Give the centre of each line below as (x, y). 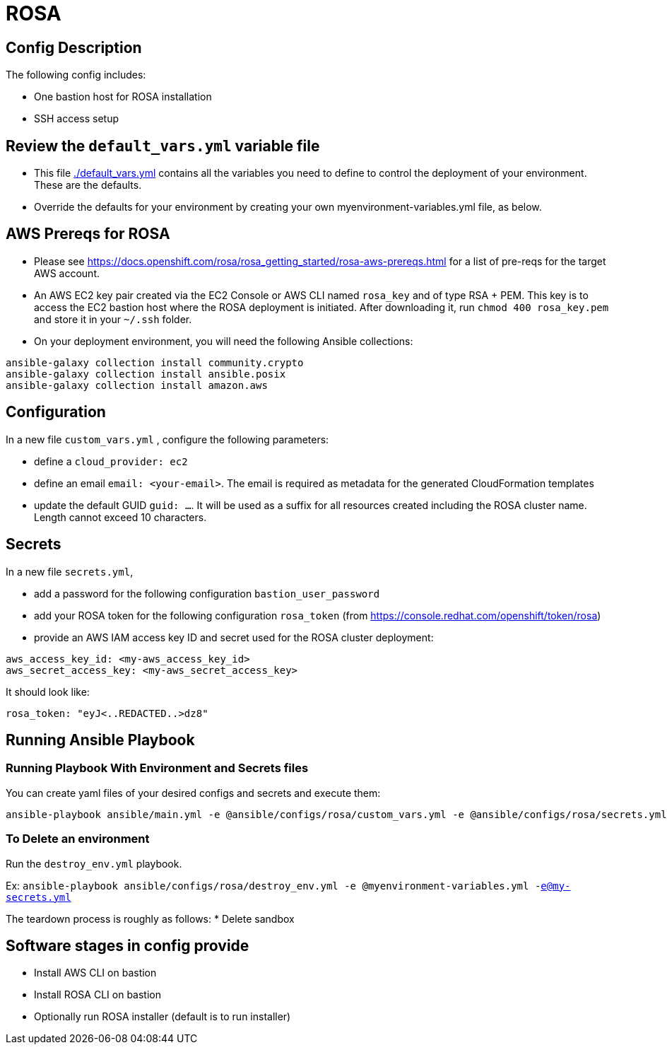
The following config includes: (76, 75)
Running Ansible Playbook (100, 740)
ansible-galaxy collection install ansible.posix (146, 374)
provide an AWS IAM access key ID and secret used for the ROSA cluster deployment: (234, 637)
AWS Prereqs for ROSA (88, 234)
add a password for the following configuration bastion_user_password (207, 593)
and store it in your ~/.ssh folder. (113, 319)
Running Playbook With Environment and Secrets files (157, 768)
